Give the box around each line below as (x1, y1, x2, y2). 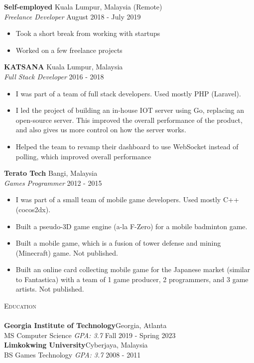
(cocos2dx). (15, 204, 51, 214)
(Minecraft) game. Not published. (15, 247, 118, 258)
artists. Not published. (15, 284, 84, 294)
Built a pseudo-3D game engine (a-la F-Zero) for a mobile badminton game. (15, 221, 248, 231)
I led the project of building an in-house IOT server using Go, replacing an (15, 105, 245, 115)
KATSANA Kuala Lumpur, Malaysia (4, 61, 123, 72)
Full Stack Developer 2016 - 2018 (4, 71, 104, 81)
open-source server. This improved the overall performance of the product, (15, 114, 243, 125)
